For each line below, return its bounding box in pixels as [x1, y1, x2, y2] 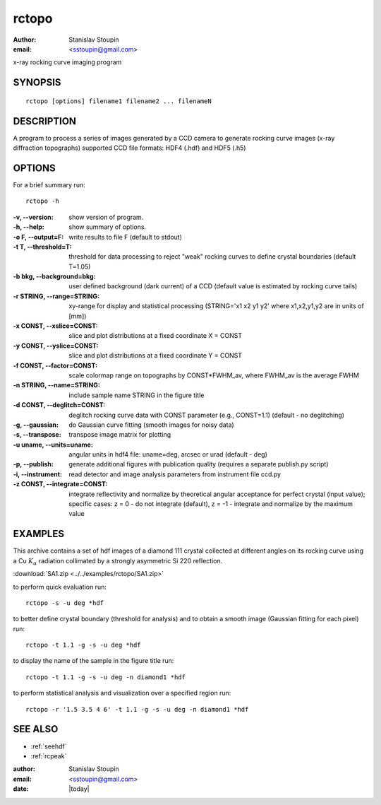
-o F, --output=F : [13, 233, 64, 241]
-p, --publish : [13, 460, 54, 469]
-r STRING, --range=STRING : [13, 292, 100, 300]
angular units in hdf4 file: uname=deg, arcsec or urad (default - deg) [68, 450, 268, 459]
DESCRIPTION [13, 115, 77, 127]
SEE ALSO [13, 723, 59, 735]
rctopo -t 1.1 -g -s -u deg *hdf [25, 641, 141, 650]
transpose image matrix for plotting [68, 430, 171, 439]
